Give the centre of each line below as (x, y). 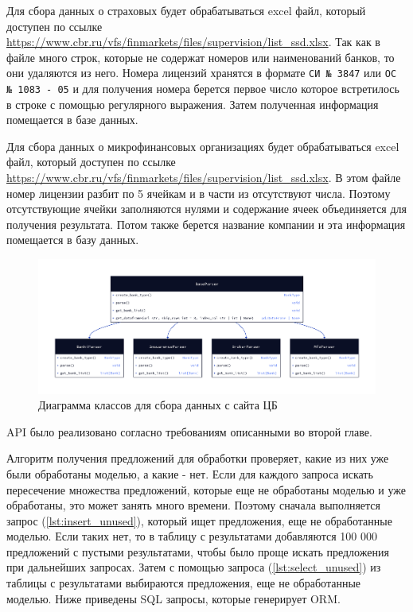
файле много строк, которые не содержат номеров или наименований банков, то (201, 57)
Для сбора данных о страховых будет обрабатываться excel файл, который (186, 10)
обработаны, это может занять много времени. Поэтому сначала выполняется (193, 505)
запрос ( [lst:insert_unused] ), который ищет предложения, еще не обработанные (199, 520)
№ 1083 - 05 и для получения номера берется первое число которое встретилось (203, 89)
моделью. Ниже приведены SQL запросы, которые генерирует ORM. (173, 598)
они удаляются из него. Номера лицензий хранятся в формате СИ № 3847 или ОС (202, 73)
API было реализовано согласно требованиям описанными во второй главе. (189, 431)
